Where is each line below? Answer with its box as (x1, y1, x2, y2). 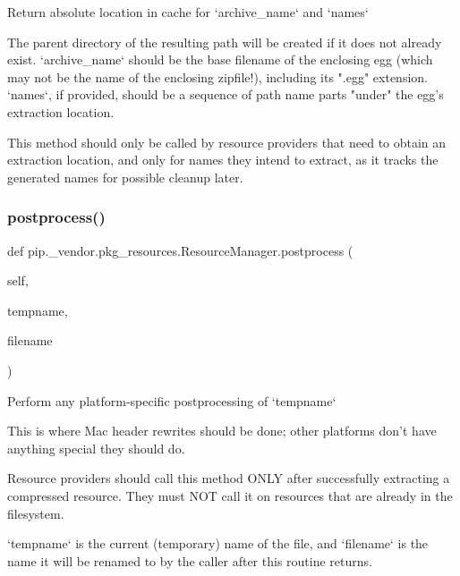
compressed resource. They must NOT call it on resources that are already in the (7, 486, 453, 504)
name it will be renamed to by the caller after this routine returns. (7, 551, 372, 570)
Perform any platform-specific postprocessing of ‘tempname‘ (7, 391, 336, 410)
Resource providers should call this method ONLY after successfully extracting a (7, 469, 450, 487)
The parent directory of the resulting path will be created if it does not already (7, 32, 442, 51)
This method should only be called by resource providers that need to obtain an (7, 132, 447, 151)
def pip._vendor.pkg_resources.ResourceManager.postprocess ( (7, 241, 354, 259)
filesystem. (7, 504, 64, 522)
